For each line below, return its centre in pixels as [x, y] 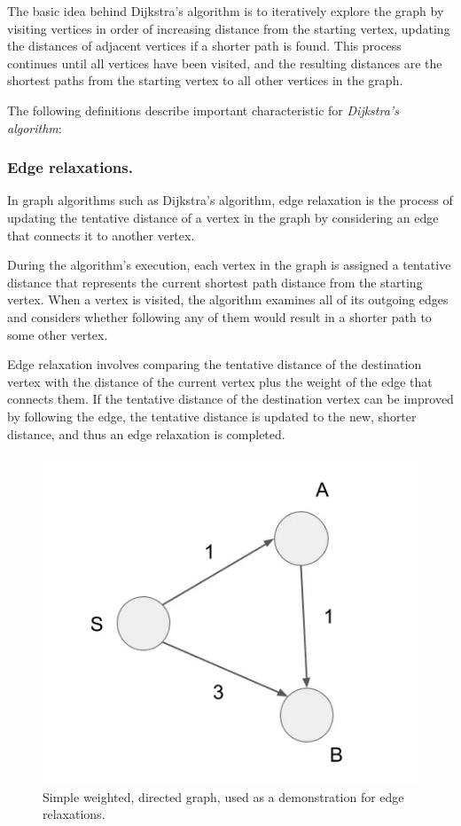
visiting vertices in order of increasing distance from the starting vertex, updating [229, 28]
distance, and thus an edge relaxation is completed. [146, 433]
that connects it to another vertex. [101, 235]
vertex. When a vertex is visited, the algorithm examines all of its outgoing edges [228, 299]
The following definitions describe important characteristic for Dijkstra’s [203, 110]
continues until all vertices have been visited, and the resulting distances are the [225, 63]
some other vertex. [58, 334]
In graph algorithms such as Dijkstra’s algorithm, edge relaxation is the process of [230, 200]
